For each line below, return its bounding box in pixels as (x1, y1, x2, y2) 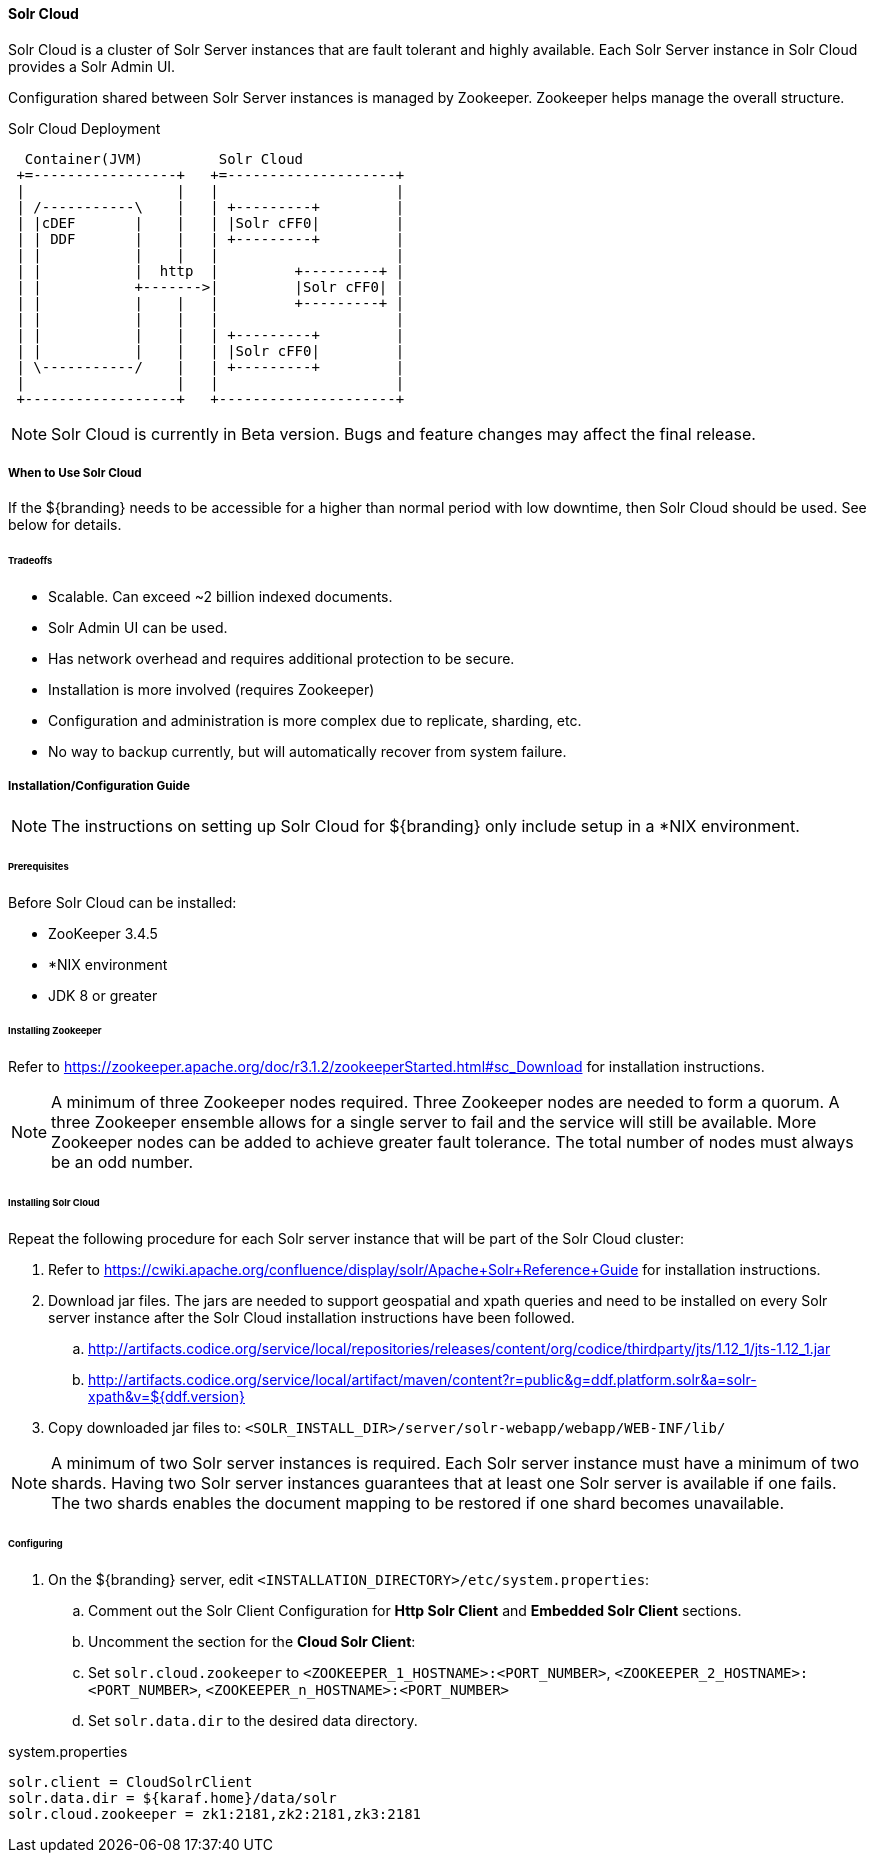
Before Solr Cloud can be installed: (8, 893, 237, 911)
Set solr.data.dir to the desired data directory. (88, 1711, 418, 1729)
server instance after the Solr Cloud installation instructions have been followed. (48, 1308, 575, 1326)
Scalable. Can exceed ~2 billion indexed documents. (48, 588, 393, 606)
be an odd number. (51, 1152, 193, 1173)
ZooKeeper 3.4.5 (48, 924, 158, 942)
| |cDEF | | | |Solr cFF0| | (16, 214, 405, 231)
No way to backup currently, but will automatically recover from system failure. (48, 743, 567, 761)
